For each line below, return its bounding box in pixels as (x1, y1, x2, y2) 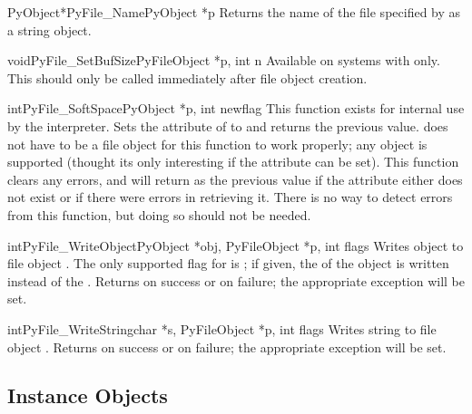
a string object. (7, 20, 92, 39)
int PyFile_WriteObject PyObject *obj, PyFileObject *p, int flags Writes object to (7, 236, 464, 255)
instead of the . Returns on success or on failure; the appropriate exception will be (7, 271, 465, 290)
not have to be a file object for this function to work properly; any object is (7, 134, 428, 153)
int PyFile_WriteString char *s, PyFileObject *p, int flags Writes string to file (7, 319, 437, 338)
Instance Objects (7, 381, 168, 409)
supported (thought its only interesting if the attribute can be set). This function (7, 152, 459, 171)
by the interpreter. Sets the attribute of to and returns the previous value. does (7, 116, 448, 135)
